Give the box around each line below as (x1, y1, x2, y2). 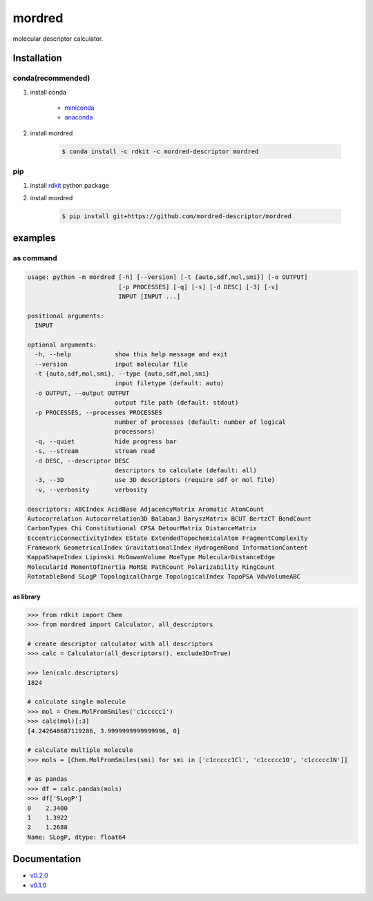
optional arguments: (27, 340, 97, 349)
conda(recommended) (12, 73, 90, 83)
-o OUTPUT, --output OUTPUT (35, 389, 130, 397)
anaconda (64, 113, 93, 122)
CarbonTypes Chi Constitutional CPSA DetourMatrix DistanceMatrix (27, 525, 257, 532)
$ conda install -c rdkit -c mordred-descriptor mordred (61, 147, 259, 155)
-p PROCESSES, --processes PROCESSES (35, 408, 162, 416)
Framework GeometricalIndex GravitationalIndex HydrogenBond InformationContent (27, 544, 308, 552)
